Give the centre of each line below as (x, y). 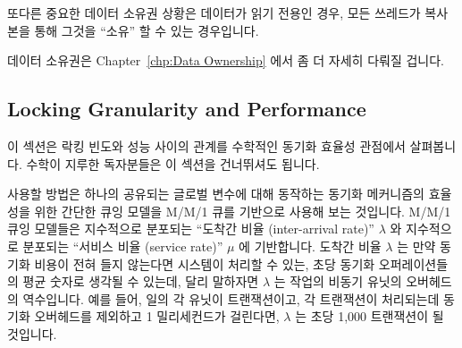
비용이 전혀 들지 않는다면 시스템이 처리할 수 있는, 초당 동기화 (205, 263)
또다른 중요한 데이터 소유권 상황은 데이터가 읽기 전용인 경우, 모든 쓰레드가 (214, 13)
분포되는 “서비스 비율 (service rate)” (123, 246)
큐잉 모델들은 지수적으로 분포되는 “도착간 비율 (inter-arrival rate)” (191, 229)
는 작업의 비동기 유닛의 (338, 281)
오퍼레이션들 (413, 263)
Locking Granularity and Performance (187, 109)
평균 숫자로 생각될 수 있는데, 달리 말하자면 (141, 281)
